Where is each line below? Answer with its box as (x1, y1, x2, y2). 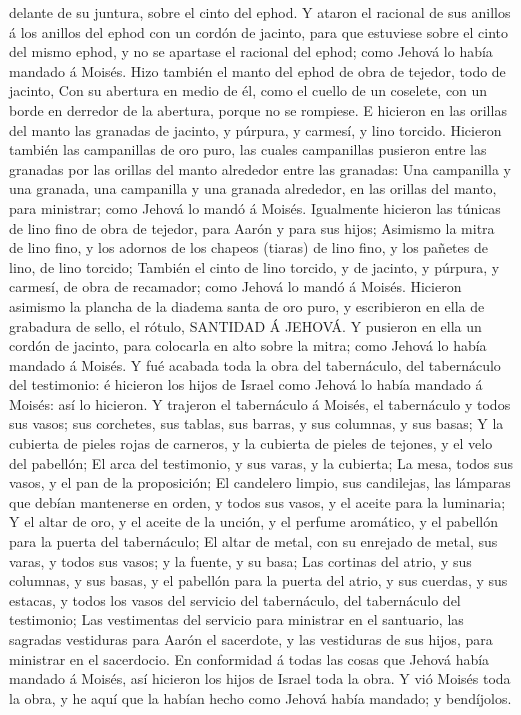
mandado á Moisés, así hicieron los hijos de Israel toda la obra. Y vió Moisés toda (9, 668, 511, 689)
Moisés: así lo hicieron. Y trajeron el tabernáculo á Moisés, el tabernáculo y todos (9, 393, 511, 414)
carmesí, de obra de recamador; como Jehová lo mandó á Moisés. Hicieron (9, 276, 462, 297)
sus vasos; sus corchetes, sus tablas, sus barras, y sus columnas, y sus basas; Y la (9, 413, 504, 434)
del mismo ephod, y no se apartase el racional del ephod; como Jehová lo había (9, 41, 493, 62)
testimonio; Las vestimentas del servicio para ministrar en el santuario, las (9, 609, 464, 630)
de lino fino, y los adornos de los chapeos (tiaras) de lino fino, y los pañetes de (9, 237, 488, 258)
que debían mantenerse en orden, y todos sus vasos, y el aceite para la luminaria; (9, 491, 506, 512)
